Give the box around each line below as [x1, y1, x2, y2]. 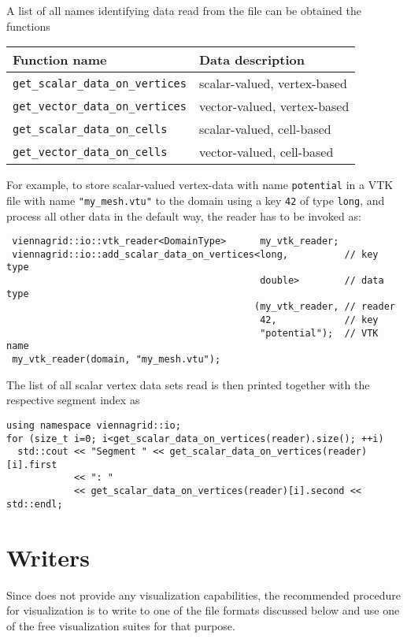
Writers [6, 541, 91, 573]
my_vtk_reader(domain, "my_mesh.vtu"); [12, 354, 221, 365]
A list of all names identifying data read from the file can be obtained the [6, 2, 361, 18]
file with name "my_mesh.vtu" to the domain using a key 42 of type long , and [6, 191, 385, 208]
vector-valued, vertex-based [198, 97, 350, 116]
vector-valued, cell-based [198, 143, 334, 162]
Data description [198, 50, 305, 69]
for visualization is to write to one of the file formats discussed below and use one [6, 602, 400, 619]
